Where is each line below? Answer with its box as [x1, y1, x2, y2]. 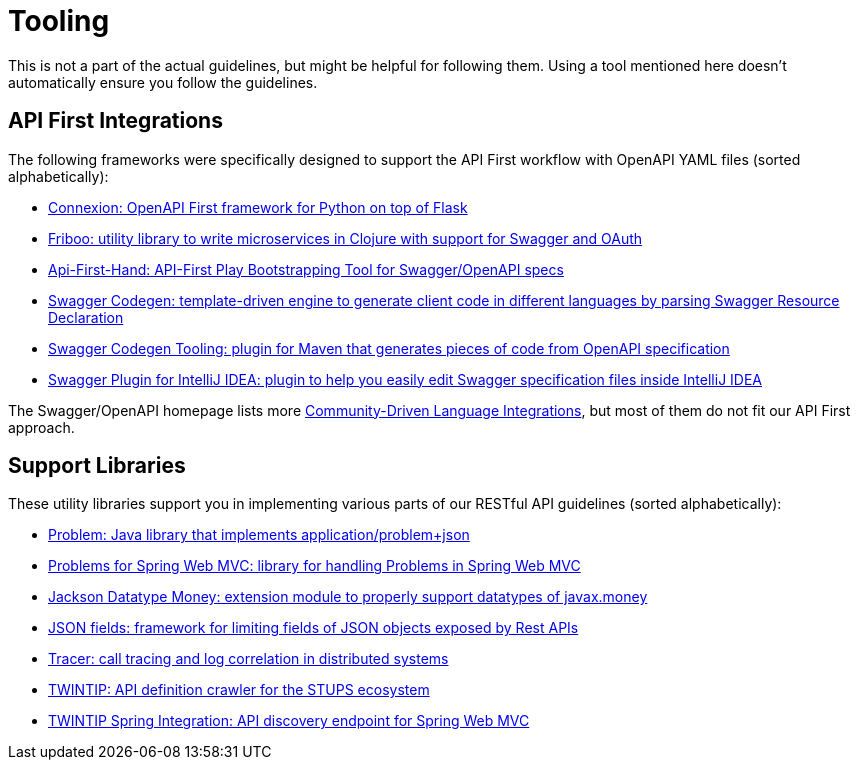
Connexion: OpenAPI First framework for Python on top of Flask [48, 198, 468, 216]
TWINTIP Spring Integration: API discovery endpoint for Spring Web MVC [48, 712, 530, 730]
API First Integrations [8, 108, 223, 134]
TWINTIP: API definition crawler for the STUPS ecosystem [48, 681, 430, 699]
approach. [8, 418, 75, 436]
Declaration [48, 308, 124, 326]
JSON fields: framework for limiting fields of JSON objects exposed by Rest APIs [48, 619, 579, 637]
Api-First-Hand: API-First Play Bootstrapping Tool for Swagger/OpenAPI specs [48, 260, 564, 278]
